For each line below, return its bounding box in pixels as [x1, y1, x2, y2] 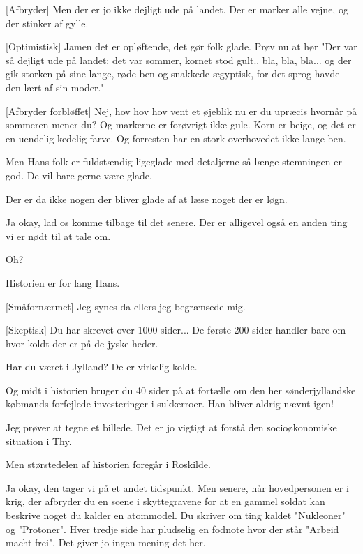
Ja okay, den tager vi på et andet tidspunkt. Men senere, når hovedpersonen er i [6, 480, 349, 495]
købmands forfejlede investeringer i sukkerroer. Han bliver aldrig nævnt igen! [6, 396, 334, 411]
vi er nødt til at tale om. [6, 228, 111, 243]
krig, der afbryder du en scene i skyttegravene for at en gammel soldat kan [6, 494, 325, 509]
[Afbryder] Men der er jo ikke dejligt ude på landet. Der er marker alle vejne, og [6, 2, 348, 16]
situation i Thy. [6, 433, 72, 448]
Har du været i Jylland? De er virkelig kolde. [6, 359, 198, 374]
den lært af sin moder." [6, 80, 105, 94]
